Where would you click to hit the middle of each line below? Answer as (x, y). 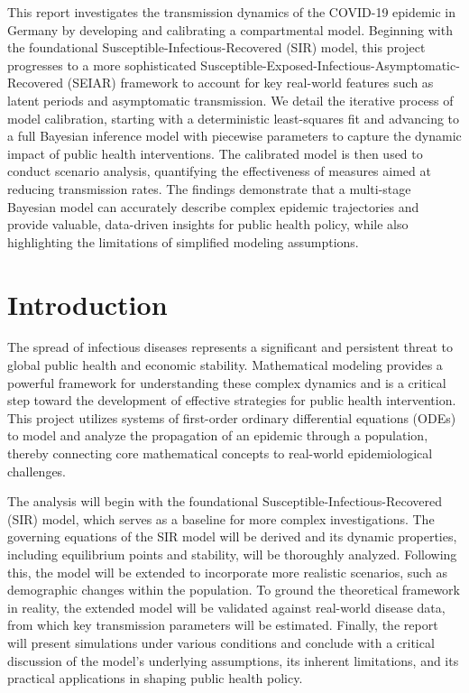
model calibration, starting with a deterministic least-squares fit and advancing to (234, 118)
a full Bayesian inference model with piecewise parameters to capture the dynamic (234, 136)
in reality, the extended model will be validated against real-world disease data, (226, 607)
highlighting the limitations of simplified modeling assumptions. (183, 241)
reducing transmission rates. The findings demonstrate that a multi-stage (209, 188)
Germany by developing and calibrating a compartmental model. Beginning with (230, 29)
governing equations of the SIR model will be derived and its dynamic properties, (232, 536)
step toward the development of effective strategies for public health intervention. (232, 400)
